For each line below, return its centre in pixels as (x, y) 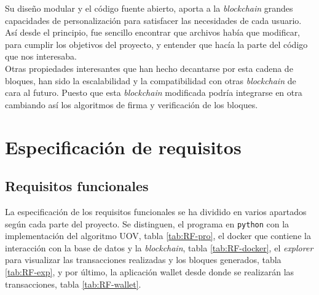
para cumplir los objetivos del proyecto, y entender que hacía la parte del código (156, 44)
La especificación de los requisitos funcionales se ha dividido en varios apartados (156, 211)
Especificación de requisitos (123, 147)
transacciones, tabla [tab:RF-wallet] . (73, 284)
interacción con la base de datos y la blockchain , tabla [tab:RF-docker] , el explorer (159, 247)
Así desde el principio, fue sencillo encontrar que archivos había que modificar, (153, 32)
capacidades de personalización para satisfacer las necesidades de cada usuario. (153, 20)
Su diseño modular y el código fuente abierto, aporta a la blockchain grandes (149, 8)
